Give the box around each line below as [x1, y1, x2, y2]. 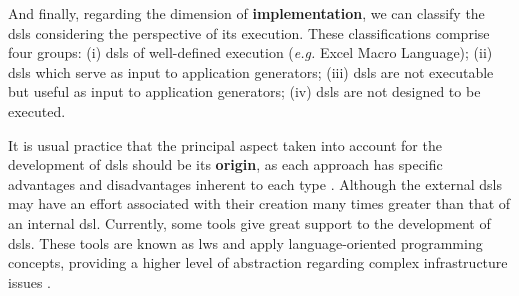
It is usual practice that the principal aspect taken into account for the [8, 134, 442, 155]
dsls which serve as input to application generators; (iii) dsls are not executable [8, 61, 494, 82]
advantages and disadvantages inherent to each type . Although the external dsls [8, 173, 502, 194]
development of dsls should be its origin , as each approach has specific [8, 154, 443, 175]
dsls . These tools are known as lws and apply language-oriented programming [8, 232, 483, 253]
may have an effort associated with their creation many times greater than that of [8, 193, 511, 214]
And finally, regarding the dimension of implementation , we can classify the [8, 3, 485, 23]
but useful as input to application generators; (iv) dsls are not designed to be [8, 81, 481, 102]
